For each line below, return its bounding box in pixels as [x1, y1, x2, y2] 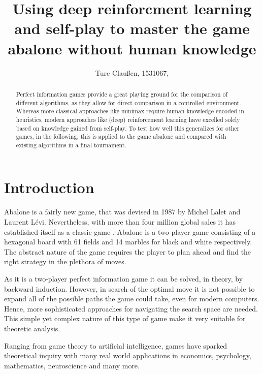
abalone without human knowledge [8, 38, 256, 58]
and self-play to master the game [14, 18, 250, 39]
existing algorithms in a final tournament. [16, 140, 126, 149]
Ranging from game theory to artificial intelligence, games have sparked [4, 340, 227, 351]
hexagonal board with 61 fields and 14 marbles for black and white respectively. [4, 236, 252, 247]
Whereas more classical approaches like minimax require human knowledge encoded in [16, 107, 244, 115]
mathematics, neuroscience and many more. [4, 360, 140, 370]
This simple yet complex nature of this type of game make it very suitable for [4, 313, 246, 324]
